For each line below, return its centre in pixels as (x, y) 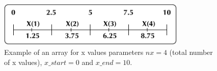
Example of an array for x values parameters (74, 52)
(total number (191, 52)
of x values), (23, 62)
